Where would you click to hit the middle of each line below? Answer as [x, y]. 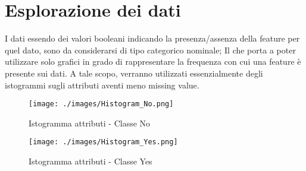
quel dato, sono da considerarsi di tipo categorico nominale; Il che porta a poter [150, 50]
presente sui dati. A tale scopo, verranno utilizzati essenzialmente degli [134, 73]
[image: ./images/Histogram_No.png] [101, 104]
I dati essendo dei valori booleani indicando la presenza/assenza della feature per [152, 38]
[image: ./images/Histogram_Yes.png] [103, 142]
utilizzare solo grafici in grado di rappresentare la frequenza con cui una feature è [153, 61]
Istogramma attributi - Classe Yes [90, 161]
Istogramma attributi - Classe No [90, 123]
